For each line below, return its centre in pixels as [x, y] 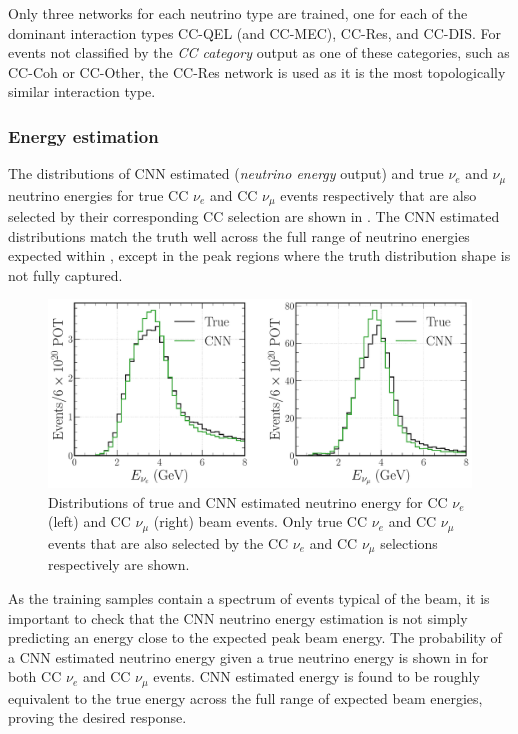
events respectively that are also [378, 194]
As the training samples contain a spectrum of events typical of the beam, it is [249, 597]
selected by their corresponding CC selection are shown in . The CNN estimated [254, 216]
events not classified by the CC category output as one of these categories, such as [259, 52]
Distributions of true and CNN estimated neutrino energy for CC [248, 501]
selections [409, 542]
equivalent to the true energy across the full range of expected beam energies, [245, 697]
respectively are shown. [119, 564]
